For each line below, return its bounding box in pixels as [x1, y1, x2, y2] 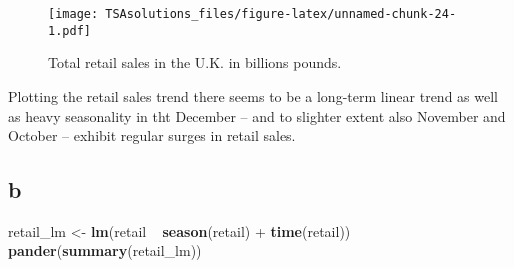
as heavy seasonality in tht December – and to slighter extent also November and [8, 105, 506, 126]
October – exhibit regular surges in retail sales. [8, 125, 296, 146]
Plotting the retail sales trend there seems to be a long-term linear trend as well [8, 85, 498, 106]
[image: [48, 7, 99, 21]
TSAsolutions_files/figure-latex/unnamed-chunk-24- [105, 7, 457, 21]
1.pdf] [48, 23, 91, 38]
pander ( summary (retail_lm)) [8, 240, 202, 261]
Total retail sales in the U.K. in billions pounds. [48, 52, 342, 73]
